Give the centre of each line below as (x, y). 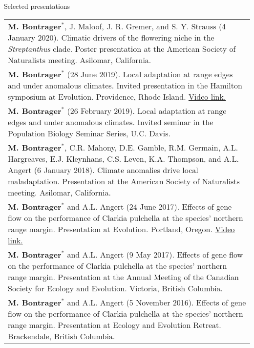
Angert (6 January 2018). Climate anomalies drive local (103, 170)
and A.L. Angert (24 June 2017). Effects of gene (149, 206)
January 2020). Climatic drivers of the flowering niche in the (111, 37)
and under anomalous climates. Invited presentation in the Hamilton (125, 85)
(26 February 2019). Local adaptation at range (147, 110)
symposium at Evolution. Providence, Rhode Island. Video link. (117, 96)
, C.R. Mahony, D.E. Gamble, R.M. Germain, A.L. (151, 147)
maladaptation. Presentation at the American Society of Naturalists (124, 181)
